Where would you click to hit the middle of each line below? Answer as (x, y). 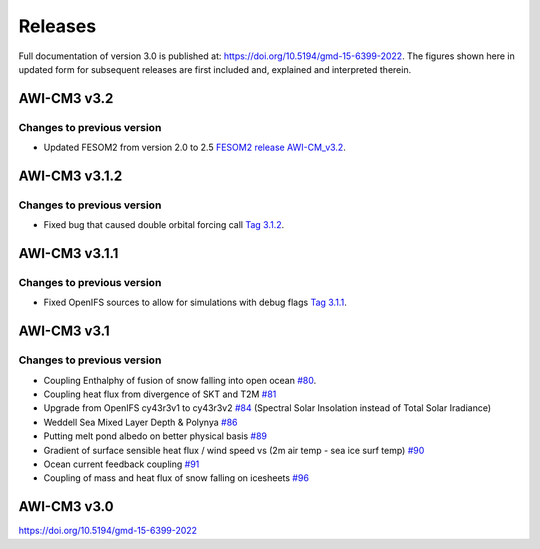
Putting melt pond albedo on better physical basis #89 (155, 436)
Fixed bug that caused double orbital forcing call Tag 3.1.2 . (164, 225)
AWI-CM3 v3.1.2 (70, 175)
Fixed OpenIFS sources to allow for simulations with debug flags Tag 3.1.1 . (195, 302)
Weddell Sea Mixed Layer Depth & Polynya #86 (140, 422)
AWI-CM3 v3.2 (66, 98)
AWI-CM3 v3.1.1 (68, 253)
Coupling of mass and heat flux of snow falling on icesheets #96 (176, 478)
